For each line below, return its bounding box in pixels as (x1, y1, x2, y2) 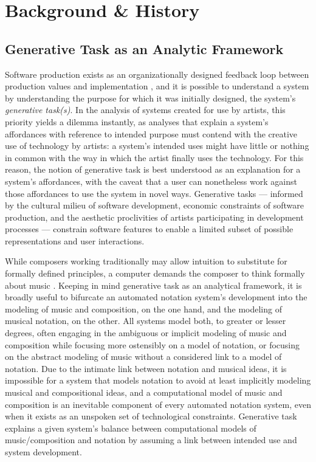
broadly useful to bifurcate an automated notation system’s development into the (5, 291, 307, 303)
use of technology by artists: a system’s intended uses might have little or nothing (5, 139, 309, 152)
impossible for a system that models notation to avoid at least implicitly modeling (5, 374, 311, 387)
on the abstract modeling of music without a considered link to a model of (5, 350, 282, 363)
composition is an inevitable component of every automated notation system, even (5, 398, 311, 410)
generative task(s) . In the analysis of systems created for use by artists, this (5, 103, 286, 116)
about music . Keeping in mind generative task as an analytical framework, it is (5, 278, 302, 291)
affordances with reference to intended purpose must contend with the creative (5, 127, 298, 140)
